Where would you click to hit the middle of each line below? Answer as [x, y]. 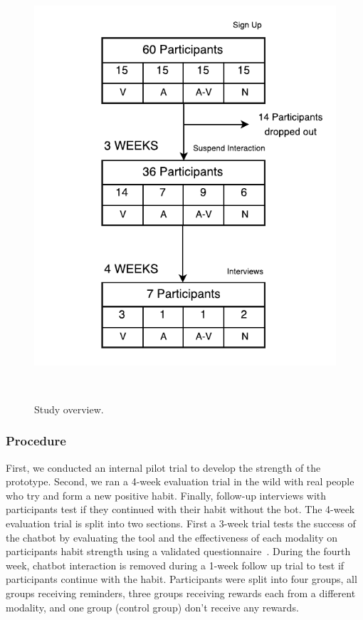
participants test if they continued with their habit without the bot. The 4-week [180, 509]
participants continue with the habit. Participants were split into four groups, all [181, 579]
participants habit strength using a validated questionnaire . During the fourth [178, 551]
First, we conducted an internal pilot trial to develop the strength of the [163, 467]
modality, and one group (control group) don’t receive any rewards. [152, 607]
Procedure [36, 441]
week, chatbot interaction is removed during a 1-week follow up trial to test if [175, 565]
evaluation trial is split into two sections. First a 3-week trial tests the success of [181, 523]
